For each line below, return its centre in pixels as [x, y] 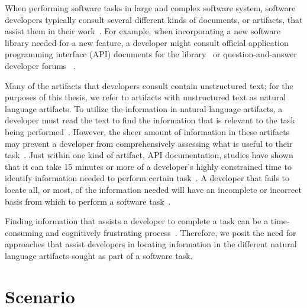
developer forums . [40, 65]
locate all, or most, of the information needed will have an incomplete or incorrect [153, 189]
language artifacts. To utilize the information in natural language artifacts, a [144, 108]
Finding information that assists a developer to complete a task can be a [137, 221]
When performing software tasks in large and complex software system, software [150, 8]
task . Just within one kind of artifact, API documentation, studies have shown [149, 155]
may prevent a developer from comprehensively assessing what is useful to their [149, 143]
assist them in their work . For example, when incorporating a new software [143, 31]
